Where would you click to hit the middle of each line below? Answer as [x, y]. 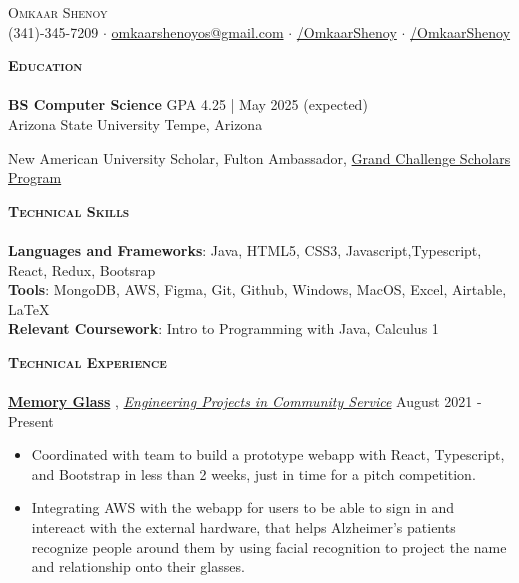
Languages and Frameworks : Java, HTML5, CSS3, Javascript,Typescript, [245, 249]
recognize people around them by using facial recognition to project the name [269, 546]
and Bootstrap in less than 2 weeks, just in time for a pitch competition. [253, 473]
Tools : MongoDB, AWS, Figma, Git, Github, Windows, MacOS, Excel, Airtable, [257, 289]
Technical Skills [69, 210]
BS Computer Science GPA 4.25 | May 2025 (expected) [188, 104]
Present [31, 420]
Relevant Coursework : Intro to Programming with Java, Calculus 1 [223, 328]
